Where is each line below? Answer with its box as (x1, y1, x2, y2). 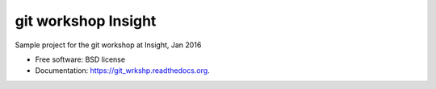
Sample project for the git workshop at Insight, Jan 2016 (15, 40, 202, 50)
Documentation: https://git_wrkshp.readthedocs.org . (35, 66, 210, 75)
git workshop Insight (15, 12, 157, 30)
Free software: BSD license (35, 55, 125, 64)
